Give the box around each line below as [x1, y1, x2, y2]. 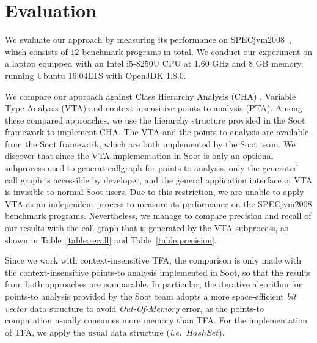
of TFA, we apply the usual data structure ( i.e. [5, 325, 182, 338]
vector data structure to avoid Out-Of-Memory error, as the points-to [5, 301, 264, 314]
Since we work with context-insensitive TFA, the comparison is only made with [5, 254, 302, 267]
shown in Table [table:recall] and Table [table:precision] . [5, 233, 217, 246]
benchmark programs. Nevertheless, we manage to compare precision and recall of [5, 209, 312, 222]
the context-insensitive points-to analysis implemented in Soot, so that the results [5, 265, 311, 278]
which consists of [5, 45, 68, 57]
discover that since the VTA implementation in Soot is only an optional [5, 149, 274, 162]
